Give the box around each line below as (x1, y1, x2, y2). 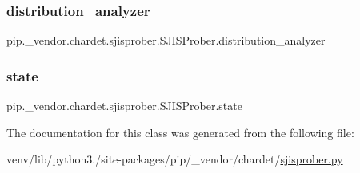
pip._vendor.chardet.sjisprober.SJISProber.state (6, 97, 242, 114)
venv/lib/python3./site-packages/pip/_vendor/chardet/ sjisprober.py (6, 151, 343, 167)
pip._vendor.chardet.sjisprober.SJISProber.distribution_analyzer (6, 32, 326, 49)
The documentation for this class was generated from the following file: (6, 124, 354, 140)
